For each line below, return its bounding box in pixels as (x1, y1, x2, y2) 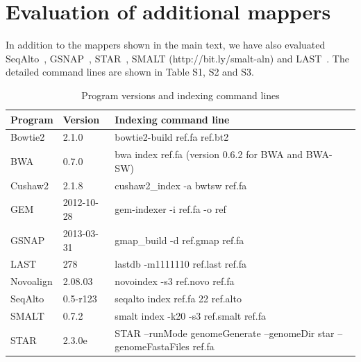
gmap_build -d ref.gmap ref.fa (115, 232, 244, 247)
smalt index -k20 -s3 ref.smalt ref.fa (115, 308, 267, 322)
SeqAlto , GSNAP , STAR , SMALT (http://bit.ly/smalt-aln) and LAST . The (6, 51, 349, 65)
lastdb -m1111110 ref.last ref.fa (115, 257, 246, 271)
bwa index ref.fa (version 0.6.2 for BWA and (115, 147, 303, 162)
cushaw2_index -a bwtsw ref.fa (115, 178, 247, 192)
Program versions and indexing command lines (81, 87, 280, 102)
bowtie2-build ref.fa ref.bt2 (115, 130, 229, 144)
